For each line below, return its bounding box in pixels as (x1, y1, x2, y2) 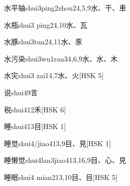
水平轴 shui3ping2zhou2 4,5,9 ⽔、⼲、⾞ (4, 3, 126, 13)
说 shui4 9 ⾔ (4, 87, 38, 97)
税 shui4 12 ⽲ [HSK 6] (4, 104, 66, 114)
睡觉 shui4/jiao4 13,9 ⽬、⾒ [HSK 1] (4, 138, 111, 148)
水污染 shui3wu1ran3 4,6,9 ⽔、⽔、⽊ (4, 53, 118, 64)
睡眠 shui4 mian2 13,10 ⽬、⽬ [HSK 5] (4, 171, 118, 182)
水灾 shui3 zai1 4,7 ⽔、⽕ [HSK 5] (4, 70, 104, 81)
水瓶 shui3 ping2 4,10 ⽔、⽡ (4, 19, 88, 30)
